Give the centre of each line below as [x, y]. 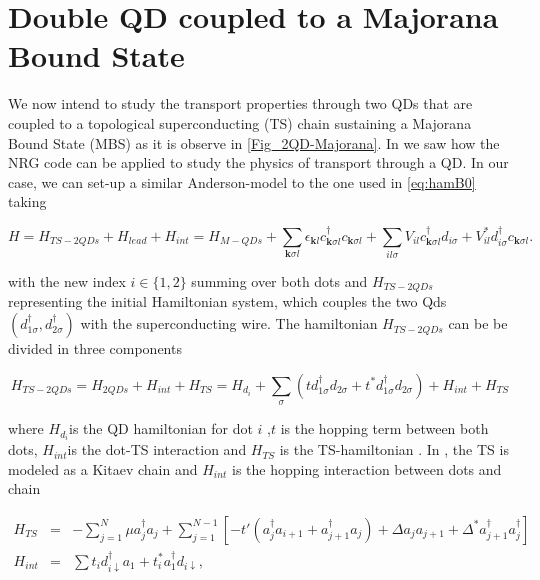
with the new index [67, 281]
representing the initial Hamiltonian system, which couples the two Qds [227, 301]
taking [27, 201]
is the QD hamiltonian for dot [160, 428]
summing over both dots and [279, 281]
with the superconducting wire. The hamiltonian [229, 323]
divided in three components [95, 348]
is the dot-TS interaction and [157, 449]
